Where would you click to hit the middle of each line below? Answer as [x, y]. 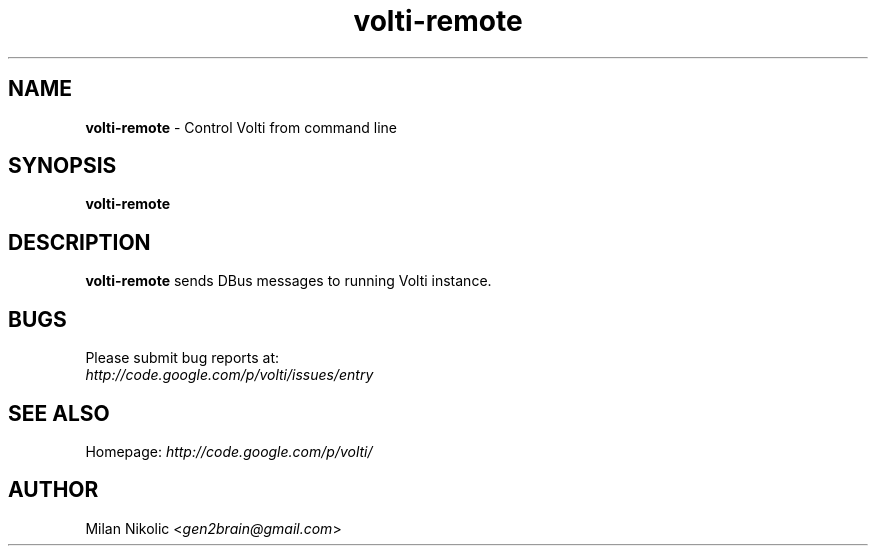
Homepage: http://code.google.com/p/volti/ [229, 451]
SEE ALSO [59, 413]
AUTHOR [53, 490]
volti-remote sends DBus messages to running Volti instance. [288, 281]
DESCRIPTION [79, 242]
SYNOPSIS [62, 166]
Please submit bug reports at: [182, 358]
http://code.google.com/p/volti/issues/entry [229, 375]
